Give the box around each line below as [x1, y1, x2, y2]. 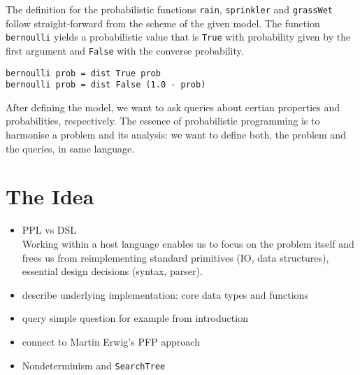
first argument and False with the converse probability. [6, 43, 244, 57]
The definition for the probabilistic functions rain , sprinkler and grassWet [6, 2, 333, 16]
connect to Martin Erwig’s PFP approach [22, 334, 200, 348]
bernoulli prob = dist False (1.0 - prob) [6, 80, 206, 90]
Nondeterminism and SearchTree [22, 358, 166, 372]
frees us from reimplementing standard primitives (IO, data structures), [22, 250, 329, 264]
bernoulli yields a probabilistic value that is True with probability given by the [6, 29, 351, 44]
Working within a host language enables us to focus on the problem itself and [22, 236, 354, 250]
